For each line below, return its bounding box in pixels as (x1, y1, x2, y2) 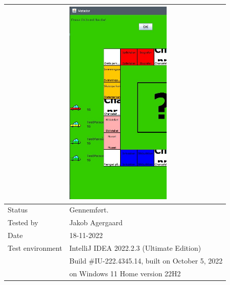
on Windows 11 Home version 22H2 (69, 268, 181, 278)
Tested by (8, 217, 38, 228)
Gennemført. (69, 204, 109, 215)
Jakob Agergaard (69, 217, 123, 228)
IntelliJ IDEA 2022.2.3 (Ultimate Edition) (69, 242, 201, 253)
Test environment (8, 242, 62, 253)
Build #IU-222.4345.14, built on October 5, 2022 (69, 255, 223, 266)
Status (8, 204, 28, 215)
